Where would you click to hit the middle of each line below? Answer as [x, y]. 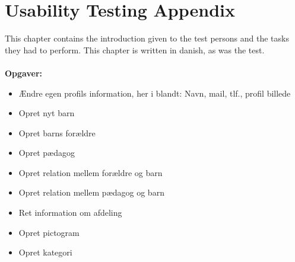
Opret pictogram [49, 232]
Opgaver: [23, 73]
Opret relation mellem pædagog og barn [91, 192]
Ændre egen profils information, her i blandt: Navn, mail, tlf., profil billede [155, 93]
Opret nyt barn [47, 113]
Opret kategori [45, 252]
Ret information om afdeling [70, 213]
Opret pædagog [47, 153]
